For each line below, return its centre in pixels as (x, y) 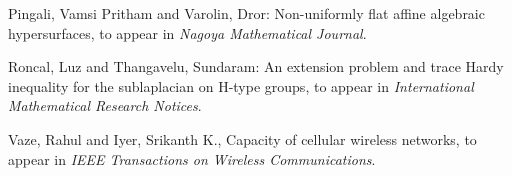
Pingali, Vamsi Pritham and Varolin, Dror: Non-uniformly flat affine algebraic (246, 13)
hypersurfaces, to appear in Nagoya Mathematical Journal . (187, 32)
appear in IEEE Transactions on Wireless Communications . (192, 158)
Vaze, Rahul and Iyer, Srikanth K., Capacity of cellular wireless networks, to (242, 138)
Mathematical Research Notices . (105, 105)
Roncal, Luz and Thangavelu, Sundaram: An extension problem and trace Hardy (256, 66)
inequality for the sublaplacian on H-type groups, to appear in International (241, 85)
